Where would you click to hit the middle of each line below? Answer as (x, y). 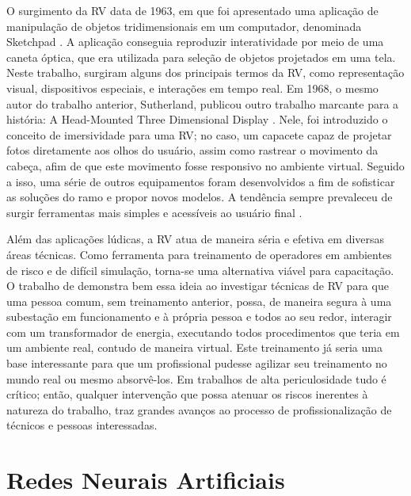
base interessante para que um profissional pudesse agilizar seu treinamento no (197, 363)
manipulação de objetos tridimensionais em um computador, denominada (184, 26)
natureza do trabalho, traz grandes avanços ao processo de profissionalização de (199, 409)
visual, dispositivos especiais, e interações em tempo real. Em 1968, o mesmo (192, 88)
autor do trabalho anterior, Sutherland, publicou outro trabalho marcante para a (203, 103)
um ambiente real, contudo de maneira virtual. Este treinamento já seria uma (194, 347)
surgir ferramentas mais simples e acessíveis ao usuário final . (154, 212)
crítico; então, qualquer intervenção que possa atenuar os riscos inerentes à (187, 394)
